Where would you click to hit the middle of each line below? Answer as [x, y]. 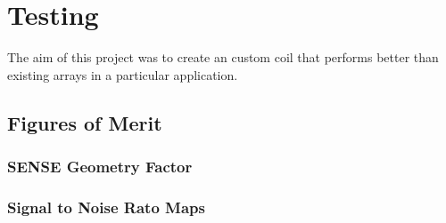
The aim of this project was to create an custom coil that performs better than [223, 57]
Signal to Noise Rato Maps [106, 207]
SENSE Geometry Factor [100, 167]
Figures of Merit [85, 122]
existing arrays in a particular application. [123, 74]
